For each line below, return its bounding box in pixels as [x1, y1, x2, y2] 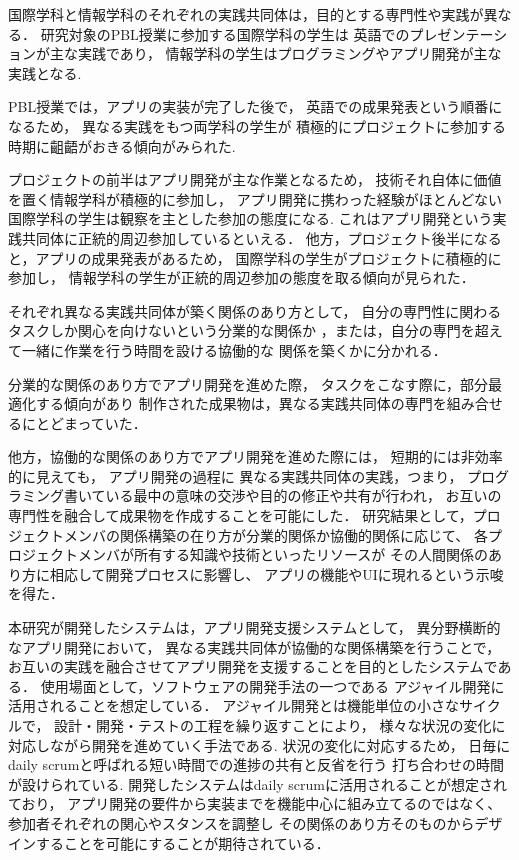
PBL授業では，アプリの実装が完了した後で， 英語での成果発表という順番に [8, 96, 503, 117]
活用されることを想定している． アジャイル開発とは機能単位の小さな [8, 695, 459, 716]
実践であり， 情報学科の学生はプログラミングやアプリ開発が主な [77, 43, 502, 64]
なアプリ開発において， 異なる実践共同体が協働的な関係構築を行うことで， [8, 636, 501, 657]
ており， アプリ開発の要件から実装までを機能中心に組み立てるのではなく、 [8, 793, 502, 814]
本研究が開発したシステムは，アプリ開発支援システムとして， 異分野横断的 [8, 617, 501, 638]
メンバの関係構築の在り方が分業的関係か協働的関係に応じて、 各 [63, 524, 488, 545]
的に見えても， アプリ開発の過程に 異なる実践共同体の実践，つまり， [8, 465, 463, 486]
